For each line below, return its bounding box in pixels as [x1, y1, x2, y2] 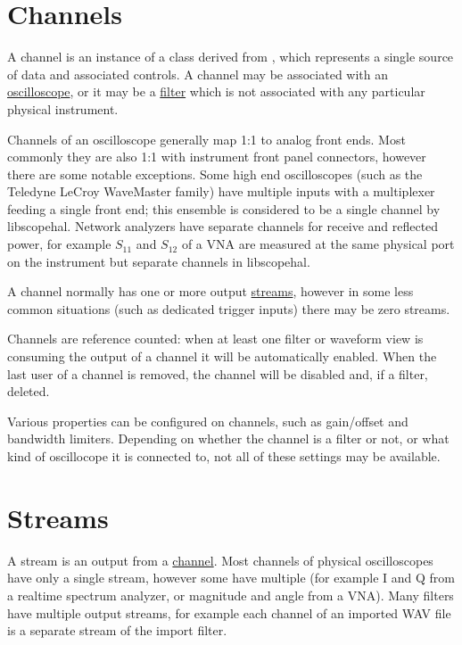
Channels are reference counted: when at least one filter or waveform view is [7, 329, 424, 348]
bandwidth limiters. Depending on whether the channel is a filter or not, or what [7, 429, 450, 448]
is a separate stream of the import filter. [7, 621, 227, 640]
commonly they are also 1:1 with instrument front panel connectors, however [7, 147, 426, 166]
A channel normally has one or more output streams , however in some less [7, 282, 414, 301]
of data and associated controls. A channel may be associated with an [7, 64, 389, 83]
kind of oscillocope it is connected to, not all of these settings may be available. [7, 447, 441, 465]
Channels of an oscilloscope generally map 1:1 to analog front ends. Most [7, 129, 406, 148]
